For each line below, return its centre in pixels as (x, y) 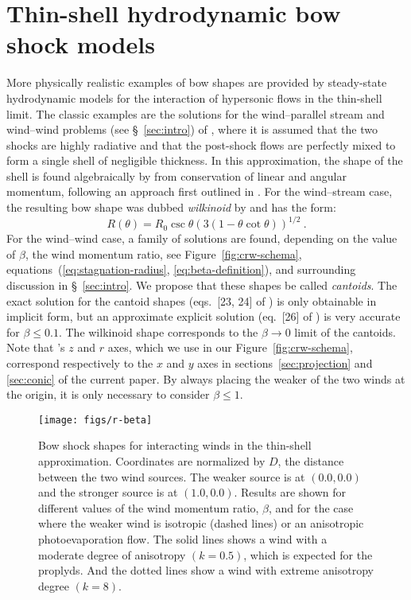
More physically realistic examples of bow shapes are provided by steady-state (197, 82)
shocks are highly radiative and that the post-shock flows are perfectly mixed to (201, 144)
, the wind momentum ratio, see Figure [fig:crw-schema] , (163, 253)
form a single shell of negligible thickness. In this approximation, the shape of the (205, 160)
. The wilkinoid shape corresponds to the (158, 331)
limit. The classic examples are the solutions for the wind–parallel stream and (196, 113)
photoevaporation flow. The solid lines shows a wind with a (183, 538)
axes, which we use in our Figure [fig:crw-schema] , (230, 347)
